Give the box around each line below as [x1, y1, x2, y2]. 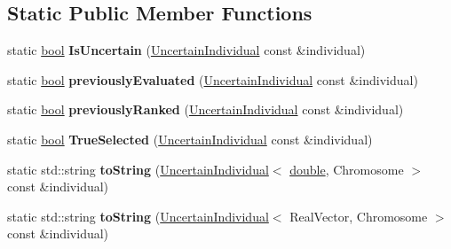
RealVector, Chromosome [289, 206, 428, 225]
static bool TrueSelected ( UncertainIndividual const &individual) [7, 129, 373, 148]
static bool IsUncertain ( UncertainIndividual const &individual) [7, 41, 366, 59]
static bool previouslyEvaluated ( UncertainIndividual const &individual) [7, 70, 418, 89]
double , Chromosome [289, 160, 404, 178]
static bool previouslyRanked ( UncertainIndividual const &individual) [7, 100, 404, 119]
